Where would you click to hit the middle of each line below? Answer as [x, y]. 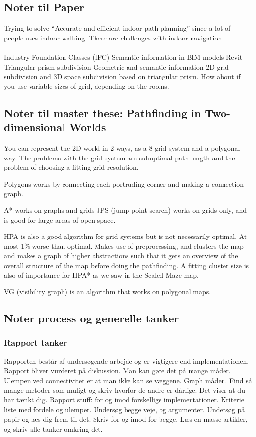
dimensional [35, 127]
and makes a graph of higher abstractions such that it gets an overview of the [121, 256]
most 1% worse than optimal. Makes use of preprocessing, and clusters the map [124, 246]
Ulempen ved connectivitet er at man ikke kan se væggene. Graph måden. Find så [128, 380]
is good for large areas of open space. [60, 219]
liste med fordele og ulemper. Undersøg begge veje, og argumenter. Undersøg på [125, 409]
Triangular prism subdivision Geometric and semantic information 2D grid [116, 66]
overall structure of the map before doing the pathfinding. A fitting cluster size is [127, 265]
